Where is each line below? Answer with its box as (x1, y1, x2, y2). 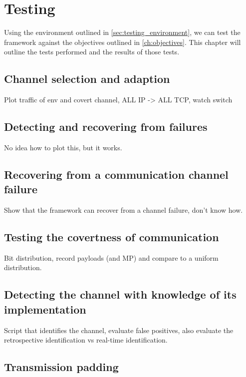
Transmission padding (4, 359, 119, 375)
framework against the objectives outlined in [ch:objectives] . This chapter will (4, 36, 241, 47)
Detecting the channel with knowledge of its (4, 287, 237, 302)
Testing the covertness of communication (4, 229, 219, 245)
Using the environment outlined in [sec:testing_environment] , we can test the (4, 27, 241, 37)
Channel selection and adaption (4, 71, 170, 86)
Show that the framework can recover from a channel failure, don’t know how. (4, 205, 243, 215)
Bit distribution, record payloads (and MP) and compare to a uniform (4, 252, 219, 263)
